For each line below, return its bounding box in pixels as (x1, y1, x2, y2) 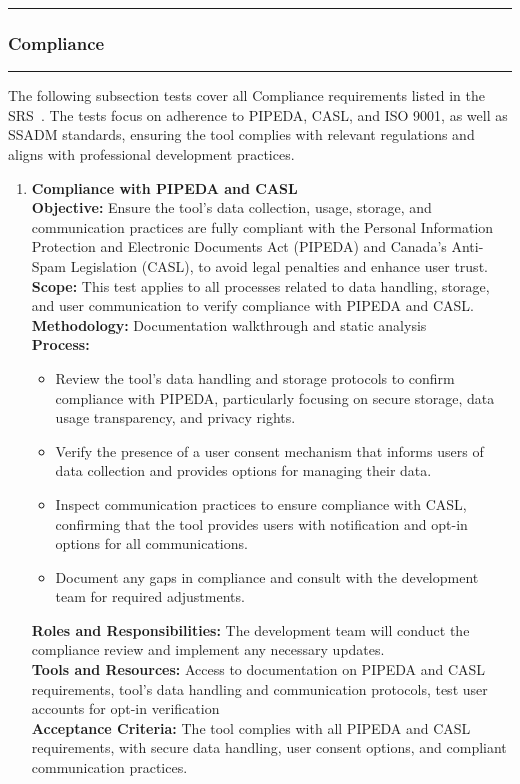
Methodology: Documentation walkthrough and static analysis (31, 314, 427, 335)
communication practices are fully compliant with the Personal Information (31, 216, 494, 237)
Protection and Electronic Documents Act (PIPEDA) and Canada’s (31, 236, 447, 257)
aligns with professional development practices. (8, 144, 295, 164)
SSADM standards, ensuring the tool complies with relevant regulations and (8, 124, 475, 145)
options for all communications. (55, 533, 248, 554)
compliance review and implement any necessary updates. (31, 639, 385, 660)
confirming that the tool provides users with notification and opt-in (55, 513, 468, 534)
